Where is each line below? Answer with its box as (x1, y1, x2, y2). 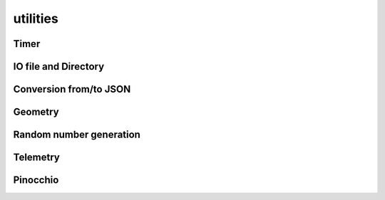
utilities (13, 11, 58, 26)
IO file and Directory (13, 60, 105, 73)
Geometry (13, 106, 60, 118)
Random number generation (13, 129, 140, 141)
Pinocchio (13, 174, 59, 186)
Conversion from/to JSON (13, 83, 131, 95)
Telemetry (13, 152, 60, 164)
